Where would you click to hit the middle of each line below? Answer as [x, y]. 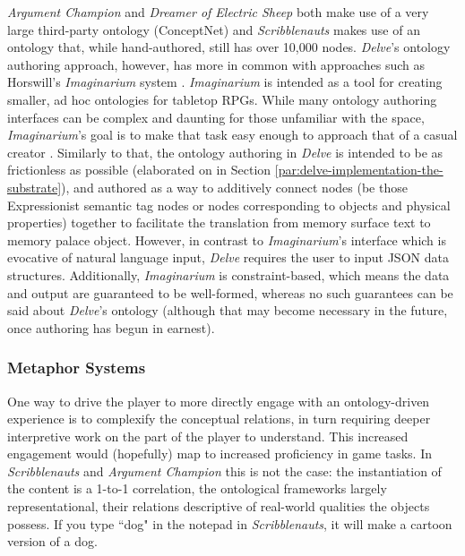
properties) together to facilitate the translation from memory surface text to [219, 222]
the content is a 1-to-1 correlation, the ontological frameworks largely [197, 488]
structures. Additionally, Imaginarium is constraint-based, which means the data [228, 274]
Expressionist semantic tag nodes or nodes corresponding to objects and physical [229, 205]
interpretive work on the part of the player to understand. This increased [208, 436]
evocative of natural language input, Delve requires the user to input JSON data [228, 257]
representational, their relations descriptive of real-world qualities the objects [219, 506]
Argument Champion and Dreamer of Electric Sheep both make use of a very [218, 12]
